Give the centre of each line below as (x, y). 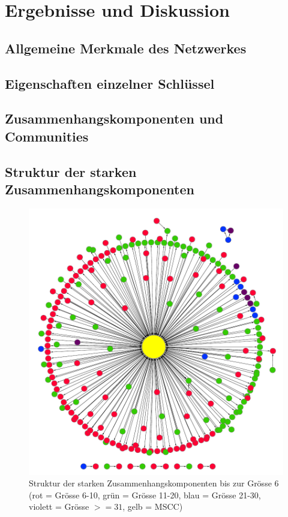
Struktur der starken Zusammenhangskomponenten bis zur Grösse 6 (154, 483)
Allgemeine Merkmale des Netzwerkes (126, 48)
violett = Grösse (59, 507)
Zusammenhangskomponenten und (114, 118)
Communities (47, 136)
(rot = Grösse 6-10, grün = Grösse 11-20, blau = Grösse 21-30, (145, 495)
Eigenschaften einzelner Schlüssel (110, 83)
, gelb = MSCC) (153, 507)
